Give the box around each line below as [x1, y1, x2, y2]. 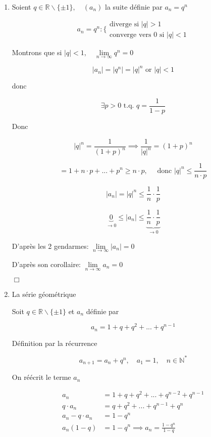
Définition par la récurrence [12, 337, 97, 348]
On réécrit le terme [12, 372, 71, 382]
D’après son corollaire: [12, 258, 81, 269]
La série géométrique [12, 289, 76, 299]
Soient [12, 2, 31, 12]
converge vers [110, 31, 151, 38]
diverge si [110, 20, 139, 28]
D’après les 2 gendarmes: [12, 240, 89, 251]
